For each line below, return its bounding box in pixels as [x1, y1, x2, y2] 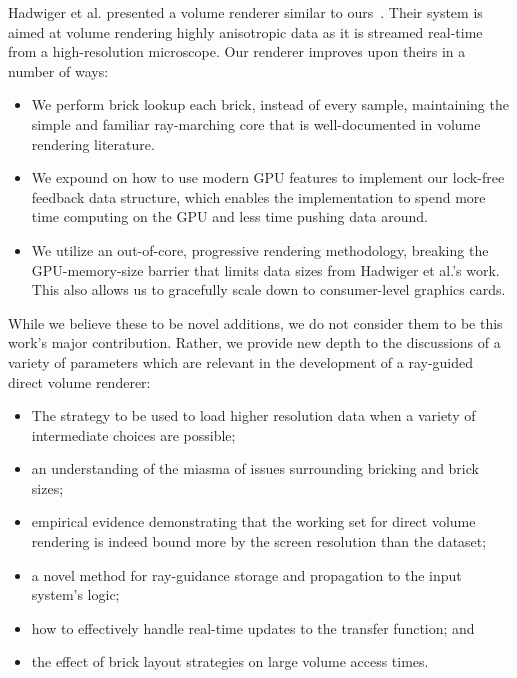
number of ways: [8, 60, 109, 81]
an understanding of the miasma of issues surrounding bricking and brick [31, 458, 479, 479]
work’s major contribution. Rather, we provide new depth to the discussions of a [8, 332, 501, 353]
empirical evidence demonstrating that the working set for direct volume [31, 511, 476, 532]
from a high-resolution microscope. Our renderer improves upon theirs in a [8, 41, 466, 62]
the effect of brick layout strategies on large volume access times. [31, 651, 429, 672]
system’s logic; [31, 584, 120, 605]
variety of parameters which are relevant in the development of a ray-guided [8, 351, 474, 372]
